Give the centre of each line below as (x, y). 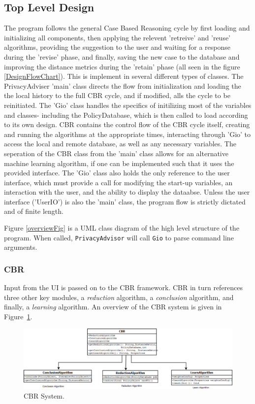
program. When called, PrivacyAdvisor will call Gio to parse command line (119, 237)
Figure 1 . (18, 316)
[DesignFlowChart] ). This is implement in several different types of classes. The (124, 76)
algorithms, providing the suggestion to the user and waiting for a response (117, 47)
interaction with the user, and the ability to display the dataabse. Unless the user (127, 192)
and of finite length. (34, 211)
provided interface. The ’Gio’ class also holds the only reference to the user (117, 173)
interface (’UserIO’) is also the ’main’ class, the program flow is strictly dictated (125, 201)
